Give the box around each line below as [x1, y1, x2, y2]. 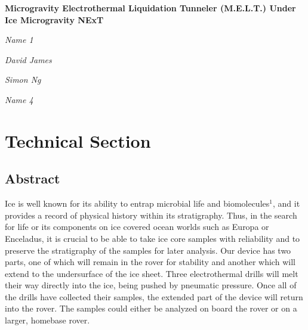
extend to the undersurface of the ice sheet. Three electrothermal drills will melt [5, 267, 298, 279]
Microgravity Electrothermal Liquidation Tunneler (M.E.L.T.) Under [5, 2, 296, 14]
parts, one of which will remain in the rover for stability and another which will [5, 256, 295, 268]
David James [5, 53, 52, 66]
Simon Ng [5, 73, 41, 86]
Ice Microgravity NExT [5, 13, 104, 26]
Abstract [5, 169, 60, 188]
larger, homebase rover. [5, 314, 90, 326]
